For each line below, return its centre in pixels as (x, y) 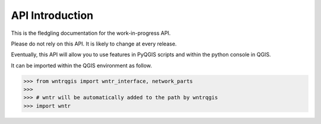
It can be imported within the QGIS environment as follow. (81, 66)
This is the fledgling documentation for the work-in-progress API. (91, 33)
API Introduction (52, 15)
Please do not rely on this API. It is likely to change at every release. (94, 44)
